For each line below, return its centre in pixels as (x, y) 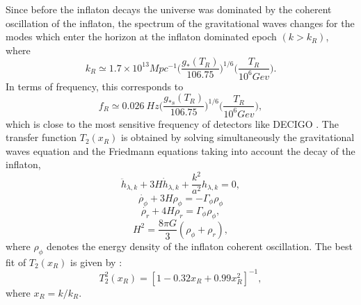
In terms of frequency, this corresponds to (95, 86)
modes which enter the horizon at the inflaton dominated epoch (141, 36)
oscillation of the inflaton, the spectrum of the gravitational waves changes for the (180, 23)
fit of (16, 262)
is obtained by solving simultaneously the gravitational (238, 137)
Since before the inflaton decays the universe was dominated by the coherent (169, 9)
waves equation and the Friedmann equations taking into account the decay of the (180, 150)
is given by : (96, 262)
